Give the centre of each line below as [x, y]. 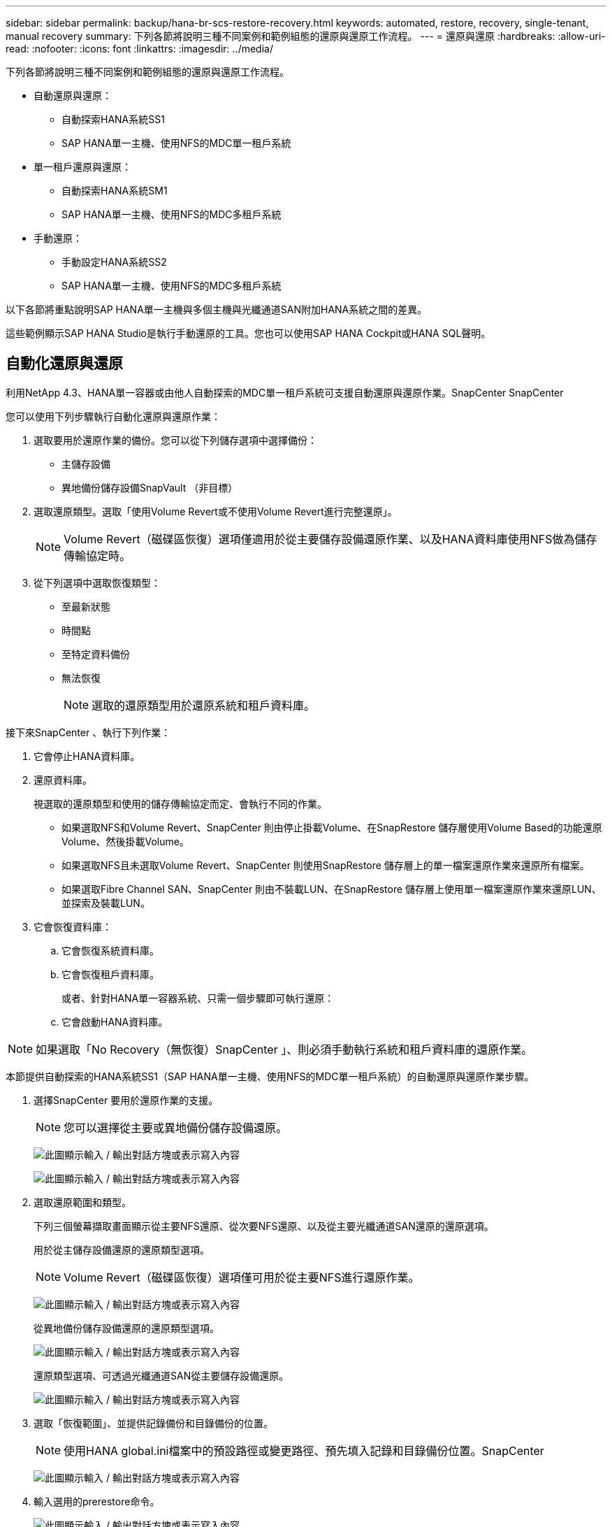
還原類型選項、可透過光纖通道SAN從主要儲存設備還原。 [161, 1375]
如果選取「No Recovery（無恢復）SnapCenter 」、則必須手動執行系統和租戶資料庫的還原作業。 [284, 1049]
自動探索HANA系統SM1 [115, 191]
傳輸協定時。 [97, 555]
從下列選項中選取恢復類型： [97, 582]
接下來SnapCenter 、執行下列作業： [88, 732]
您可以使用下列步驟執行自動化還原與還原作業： [113, 416]
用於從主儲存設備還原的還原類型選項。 [122, 1249]
